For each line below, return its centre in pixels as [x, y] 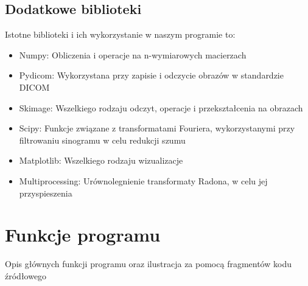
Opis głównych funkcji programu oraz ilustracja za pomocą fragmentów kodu [148, 264]
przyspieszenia [46, 193]
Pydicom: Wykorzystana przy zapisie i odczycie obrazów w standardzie [151, 75]
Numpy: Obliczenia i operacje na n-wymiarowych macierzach [133, 54]
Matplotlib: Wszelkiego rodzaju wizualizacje [101, 160]
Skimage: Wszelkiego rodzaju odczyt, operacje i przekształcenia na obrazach [161, 107]
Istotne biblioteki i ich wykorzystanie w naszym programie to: [120, 34]
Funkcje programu [83, 235]
